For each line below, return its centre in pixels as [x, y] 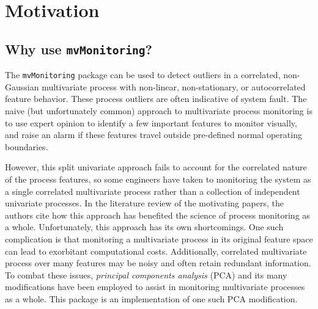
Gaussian [22, 86]
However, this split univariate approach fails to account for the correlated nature [156, 167]
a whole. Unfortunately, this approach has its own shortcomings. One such [144, 227]
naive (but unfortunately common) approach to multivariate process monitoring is [159, 111]
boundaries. [27, 146]
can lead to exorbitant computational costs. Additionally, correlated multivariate [156, 251]
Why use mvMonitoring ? [79, 49]
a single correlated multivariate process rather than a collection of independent [153, 191]
